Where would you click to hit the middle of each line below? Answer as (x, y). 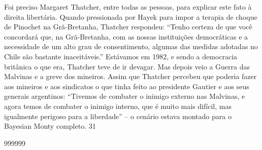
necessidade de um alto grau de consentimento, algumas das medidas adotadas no (131, 46)
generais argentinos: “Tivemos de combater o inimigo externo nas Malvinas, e (125, 96)
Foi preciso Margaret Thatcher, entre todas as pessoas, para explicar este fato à (128, 7)
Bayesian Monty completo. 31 (50, 126)
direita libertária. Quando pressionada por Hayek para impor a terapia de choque (131, 16)
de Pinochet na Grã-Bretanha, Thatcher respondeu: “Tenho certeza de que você (128, 27)
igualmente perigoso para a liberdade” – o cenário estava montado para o (118, 116)
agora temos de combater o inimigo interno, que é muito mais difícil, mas (118, 106)
